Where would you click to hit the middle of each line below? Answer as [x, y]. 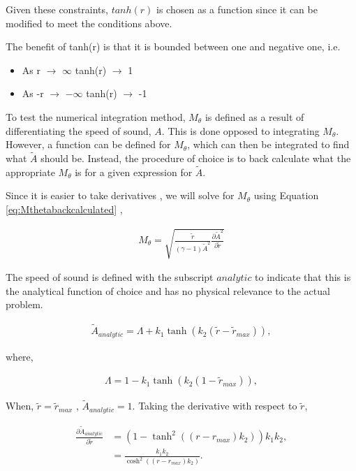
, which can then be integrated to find [268, 144]
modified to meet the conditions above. [89, 23]
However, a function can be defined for [88, 144]
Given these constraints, [57, 9]
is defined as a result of [254, 116]
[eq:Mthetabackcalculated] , [64, 209]
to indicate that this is [303, 277]
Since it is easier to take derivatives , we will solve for [120, 195]
